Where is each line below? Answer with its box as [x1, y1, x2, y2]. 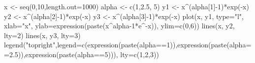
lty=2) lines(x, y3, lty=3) [4, 30, 81, 40]
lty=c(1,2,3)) [120, 49, 159, 59]
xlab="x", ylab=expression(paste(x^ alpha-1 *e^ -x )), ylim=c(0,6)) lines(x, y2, [4, 21, 235, 31]
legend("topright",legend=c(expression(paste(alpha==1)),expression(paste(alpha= [4, 40, 252, 50]
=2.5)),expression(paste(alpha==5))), [4, 49, 118, 59]
